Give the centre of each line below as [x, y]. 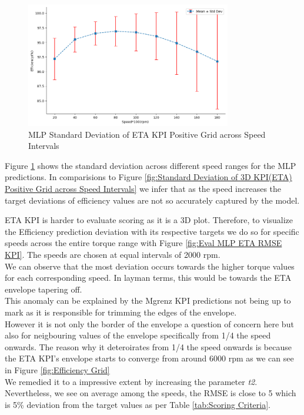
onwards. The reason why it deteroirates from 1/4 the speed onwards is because [148, 346]
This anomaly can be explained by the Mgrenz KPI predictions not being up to [148, 301]
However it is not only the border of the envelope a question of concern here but [149, 323]
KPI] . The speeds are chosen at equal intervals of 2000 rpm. [113, 255]
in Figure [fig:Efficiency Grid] [57, 369]
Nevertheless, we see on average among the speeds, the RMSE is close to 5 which [151, 393]
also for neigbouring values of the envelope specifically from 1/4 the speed [138, 335]
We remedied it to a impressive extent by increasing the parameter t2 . [131, 381]
